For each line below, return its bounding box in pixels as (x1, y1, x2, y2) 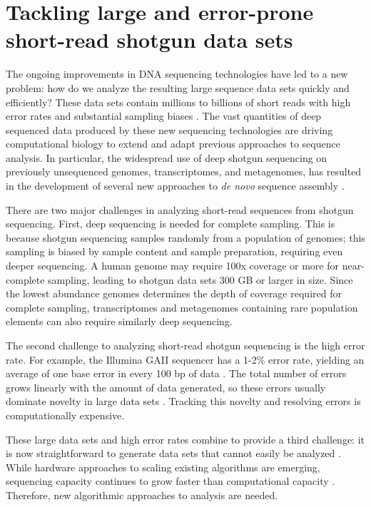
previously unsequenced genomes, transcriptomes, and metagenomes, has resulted (6, 164, 362, 179)
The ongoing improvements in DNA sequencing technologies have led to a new (6, 66, 348, 81)
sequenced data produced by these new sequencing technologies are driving (6, 122, 333, 137)
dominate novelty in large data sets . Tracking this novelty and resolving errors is (6, 394, 361, 409)
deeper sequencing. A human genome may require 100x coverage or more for (6, 258, 339, 273)
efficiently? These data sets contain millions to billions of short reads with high (6, 94, 351, 109)
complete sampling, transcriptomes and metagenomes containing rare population (6, 299, 358, 314)
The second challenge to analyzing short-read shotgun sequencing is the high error (6, 338, 365, 352)
